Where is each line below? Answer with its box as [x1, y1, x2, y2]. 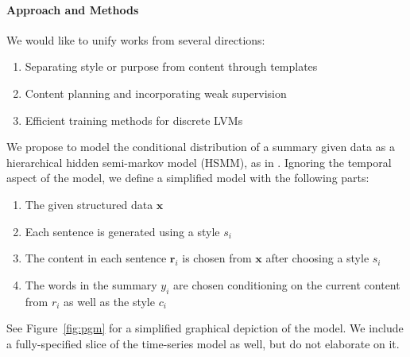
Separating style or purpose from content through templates [25, 58, 318, 75]
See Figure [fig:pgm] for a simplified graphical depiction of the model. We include [6, 320, 404, 336]
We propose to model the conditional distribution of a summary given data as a [6, 138, 395, 155]
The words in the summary [25, 276, 157, 293]
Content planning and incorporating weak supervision [25, 84, 287, 101]
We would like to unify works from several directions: [6, 31, 265, 48]
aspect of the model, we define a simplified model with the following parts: [6, 169, 369, 186]
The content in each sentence [25, 250, 167, 266]
